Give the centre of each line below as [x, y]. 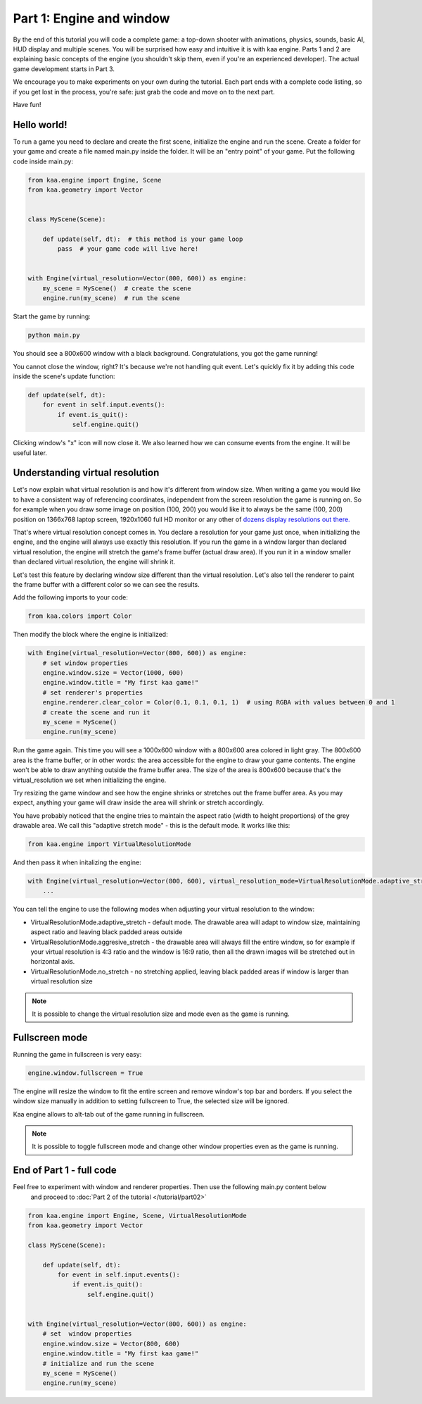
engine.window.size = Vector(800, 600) [111, 1343]
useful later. [30, 453]
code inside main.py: [43, 161]
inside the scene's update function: [64, 376]
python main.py [54, 335]
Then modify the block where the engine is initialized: [90, 635]
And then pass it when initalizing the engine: [77, 862]
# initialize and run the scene [98, 1363]
